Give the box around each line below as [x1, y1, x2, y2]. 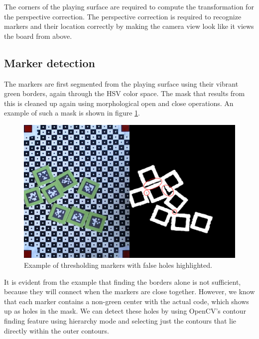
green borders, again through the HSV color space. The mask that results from [4, 88, 245, 99]
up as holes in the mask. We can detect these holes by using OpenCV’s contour [4, 306, 246, 316]
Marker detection [4, 55, 96, 70]
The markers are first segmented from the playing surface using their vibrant [4, 78, 239, 89]
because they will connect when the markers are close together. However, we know [4, 286, 255, 297]
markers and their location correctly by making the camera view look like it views [4, 21, 254, 31]
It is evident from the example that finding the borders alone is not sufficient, [4, 276, 241, 287]
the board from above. [4, 30, 72, 41]
